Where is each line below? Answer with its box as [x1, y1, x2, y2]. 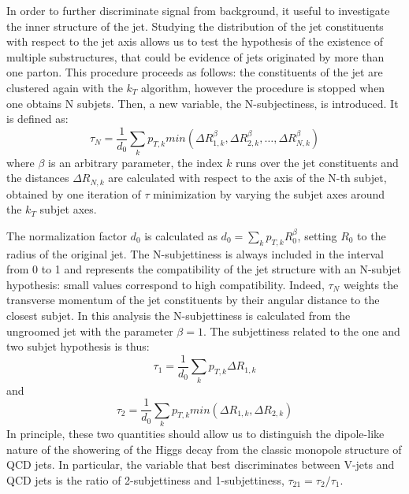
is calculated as [144, 227, 218, 243]
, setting [297, 227, 337, 243]
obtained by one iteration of [6, 185, 141, 202]
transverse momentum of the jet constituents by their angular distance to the [6, 292, 380, 308]
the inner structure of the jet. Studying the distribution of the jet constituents [6, 17, 384, 34]
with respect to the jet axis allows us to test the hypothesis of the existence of [6, 33, 384, 50]
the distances [6, 169, 69, 186]
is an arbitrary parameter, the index [48, 154, 223, 170]
